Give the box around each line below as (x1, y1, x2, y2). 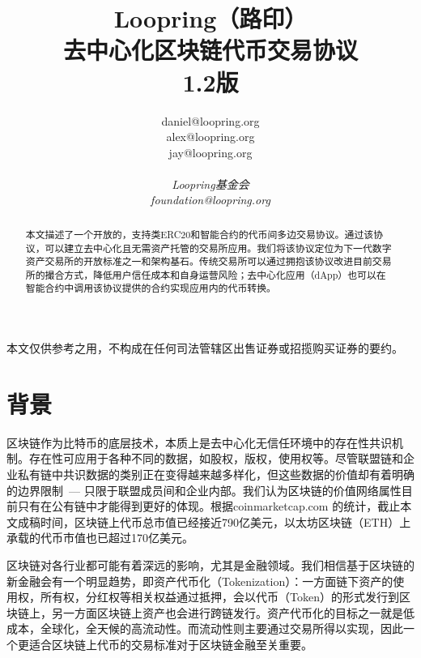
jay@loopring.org (168, 143, 253, 160)
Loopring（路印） (113, 2, 308, 35)
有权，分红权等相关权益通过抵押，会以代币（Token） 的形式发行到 (51, 588, 399, 605)
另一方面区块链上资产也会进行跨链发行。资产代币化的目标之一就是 (51, 604, 403, 621)
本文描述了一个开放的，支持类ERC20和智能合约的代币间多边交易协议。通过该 (25, 227, 374, 241)
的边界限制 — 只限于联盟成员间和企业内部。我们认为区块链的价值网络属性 (6, 481, 402, 498)
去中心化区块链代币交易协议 (62, 33, 358, 66)
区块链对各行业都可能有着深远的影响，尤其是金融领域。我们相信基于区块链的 (6, 557, 415, 574)
